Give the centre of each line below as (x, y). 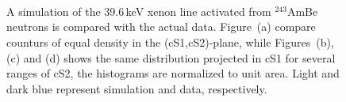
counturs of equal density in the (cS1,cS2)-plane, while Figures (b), (170, 42)
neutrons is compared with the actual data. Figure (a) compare (161, 26)
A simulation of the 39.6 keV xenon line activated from (139, 11)
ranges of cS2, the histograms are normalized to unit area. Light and (173, 73)
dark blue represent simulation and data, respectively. (137, 88)
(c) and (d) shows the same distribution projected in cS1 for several (171, 57)
